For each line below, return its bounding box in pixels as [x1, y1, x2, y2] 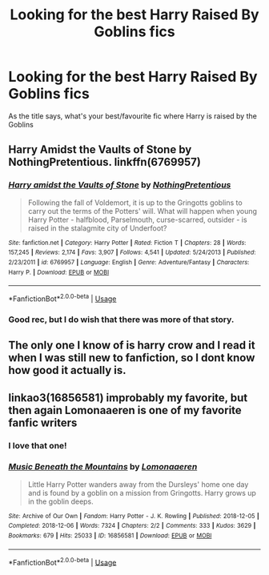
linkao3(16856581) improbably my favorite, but [8, 391, 248, 404]
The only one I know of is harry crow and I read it [8, 339, 255, 352]
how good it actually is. [8, 364, 126, 377]
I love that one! [8, 440, 67, 451]
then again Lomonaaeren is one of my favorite [8, 403, 242, 417]
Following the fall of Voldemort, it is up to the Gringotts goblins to [27, 198, 243, 207]
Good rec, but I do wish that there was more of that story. [8, 314, 235, 325]
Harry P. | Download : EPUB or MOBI [8, 268, 110, 276]
